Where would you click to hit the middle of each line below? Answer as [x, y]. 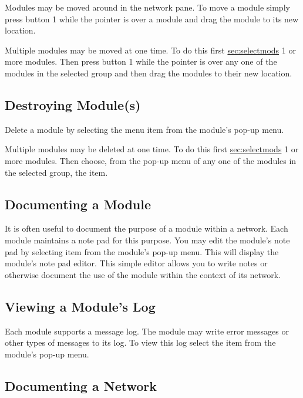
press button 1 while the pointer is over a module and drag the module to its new [152, 19]
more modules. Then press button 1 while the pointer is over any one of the [141, 61]
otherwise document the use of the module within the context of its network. [143, 274]
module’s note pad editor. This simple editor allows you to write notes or [136, 263]
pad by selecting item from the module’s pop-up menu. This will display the [142, 251]
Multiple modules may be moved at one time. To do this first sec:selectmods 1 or [150, 50]
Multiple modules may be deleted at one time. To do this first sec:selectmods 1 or [152, 149]
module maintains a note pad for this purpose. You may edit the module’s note [147, 240]
